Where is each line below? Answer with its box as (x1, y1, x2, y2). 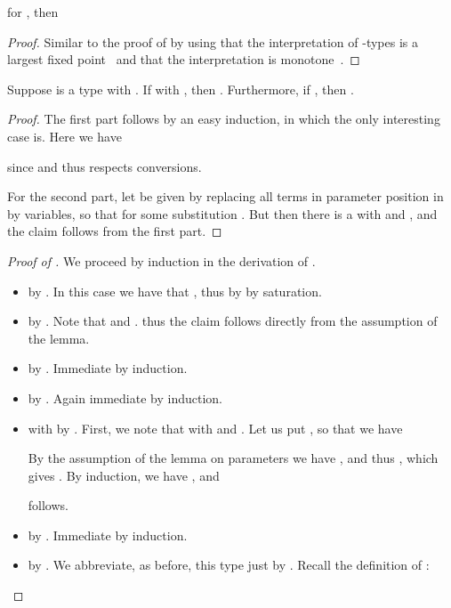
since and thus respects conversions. (7, 157, 202, 175)
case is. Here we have (7, 126, 122, 145)
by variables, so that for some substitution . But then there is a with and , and (7, 204, 438, 223)
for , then (7, 3, 59, 20)
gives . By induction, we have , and (28, 466, 220, 484)
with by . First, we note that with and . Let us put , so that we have (28, 418, 403, 437)
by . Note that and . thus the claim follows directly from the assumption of (28, 312, 438, 330)
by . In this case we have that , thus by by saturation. (28, 281, 322, 300)
